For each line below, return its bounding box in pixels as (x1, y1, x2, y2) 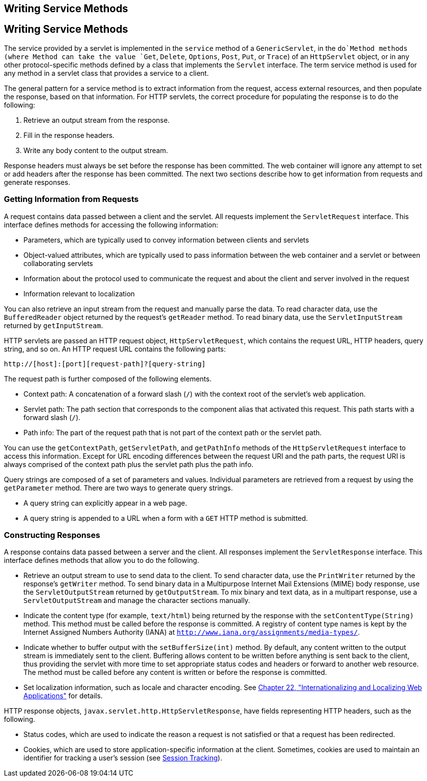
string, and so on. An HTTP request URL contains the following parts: (4, 344, 226, 353)
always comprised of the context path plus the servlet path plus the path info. (4, 460, 254, 469)
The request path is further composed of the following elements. (4, 374, 212, 383)
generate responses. (4, 178, 70, 186)
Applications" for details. (23, 692, 103, 700)
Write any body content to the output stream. (23, 146, 168, 155)
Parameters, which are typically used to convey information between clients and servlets (23, 235, 309, 244)
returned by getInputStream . (4, 321, 103, 330)
